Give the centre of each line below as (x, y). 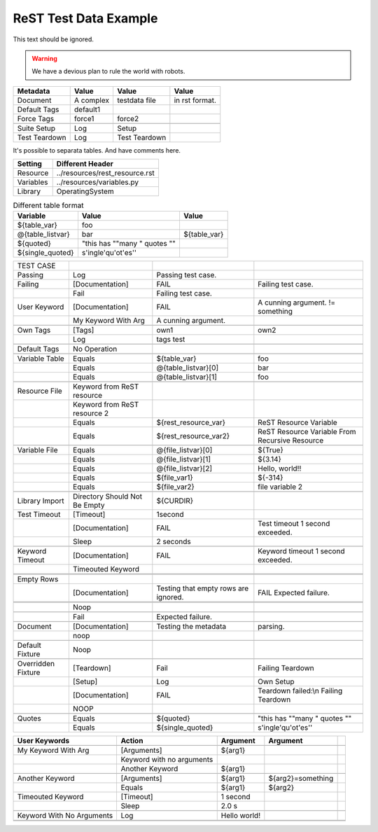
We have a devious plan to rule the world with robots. (108, 71)
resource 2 (90, 413)
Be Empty (89, 506)
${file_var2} (176, 487)
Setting (29, 164)
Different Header (85, 164)
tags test (171, 340)
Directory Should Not (107, 497)
